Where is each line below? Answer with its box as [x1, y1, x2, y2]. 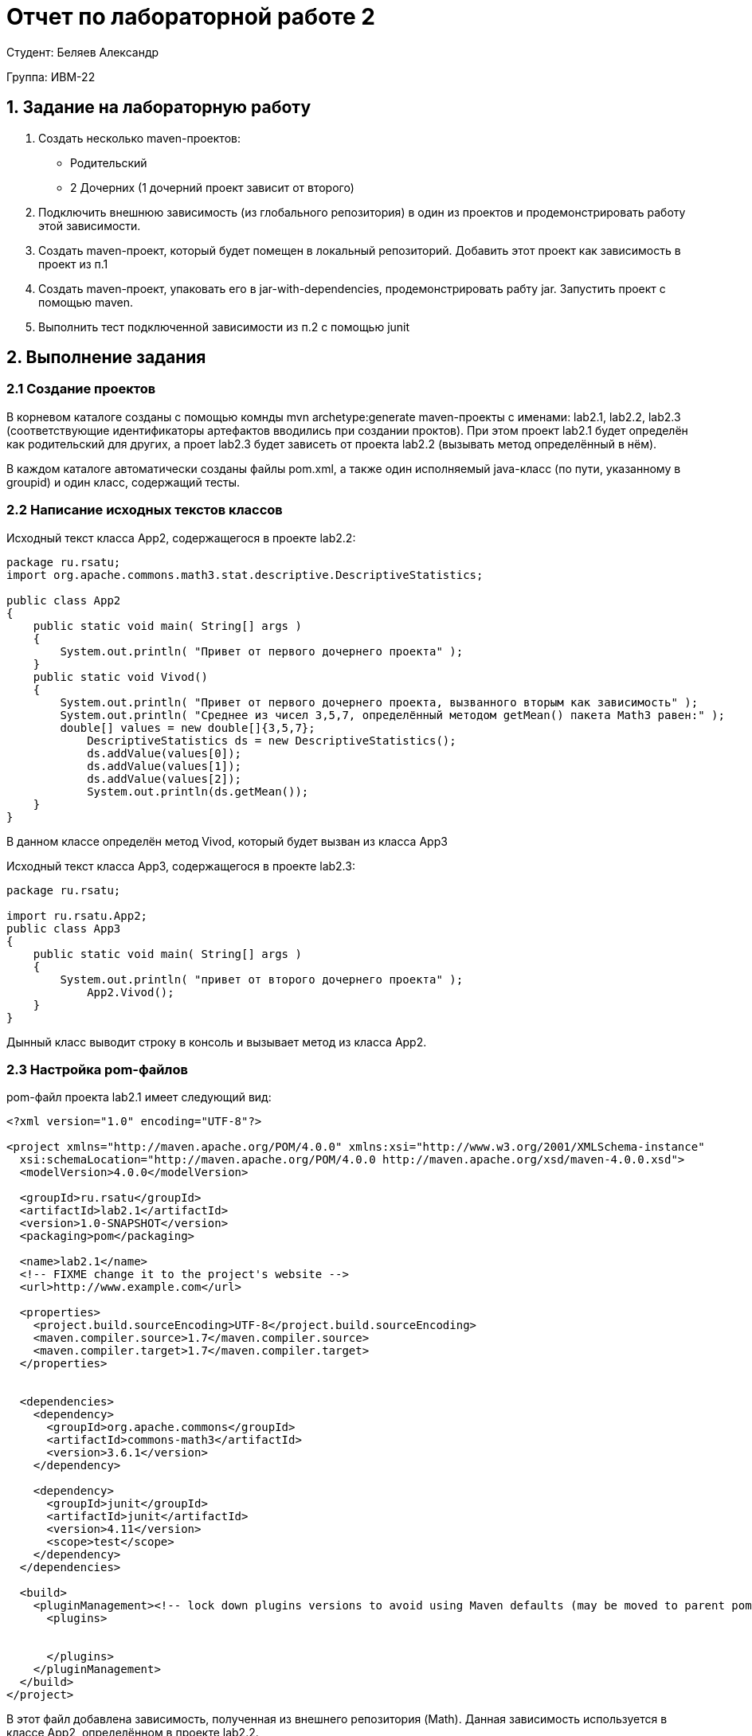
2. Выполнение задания [6, 347, 206, 368]
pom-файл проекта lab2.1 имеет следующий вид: [6, 1090, 272, 1105]
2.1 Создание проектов [6, 381, 156, 397]
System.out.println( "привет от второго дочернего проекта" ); [60, 972, 464, 986]
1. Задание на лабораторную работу [6, 97, 311, 118]
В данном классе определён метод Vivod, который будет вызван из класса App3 [6, 834, 448, 848]
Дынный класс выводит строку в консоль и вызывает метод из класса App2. [6, 1034, 427, 1049]
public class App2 [6, 593, 121, 607]
